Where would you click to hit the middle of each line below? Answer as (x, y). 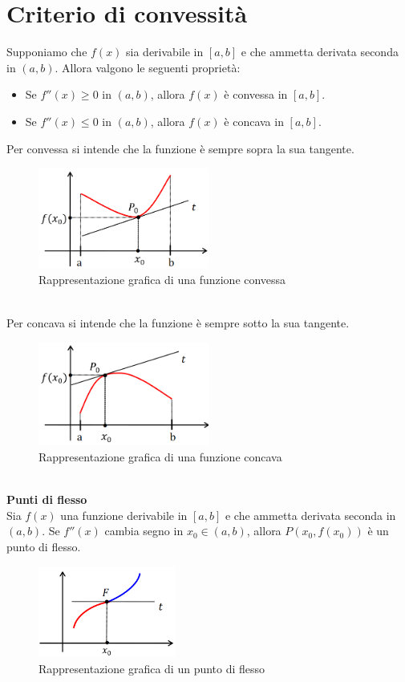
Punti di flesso (47, 499)
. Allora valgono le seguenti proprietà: (148, 67)
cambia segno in (144, 531)
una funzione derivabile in (124, 515)
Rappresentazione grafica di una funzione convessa (162, 280)
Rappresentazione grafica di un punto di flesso (152, 668)
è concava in (254, 121)
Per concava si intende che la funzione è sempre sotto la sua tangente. (178, 322)
